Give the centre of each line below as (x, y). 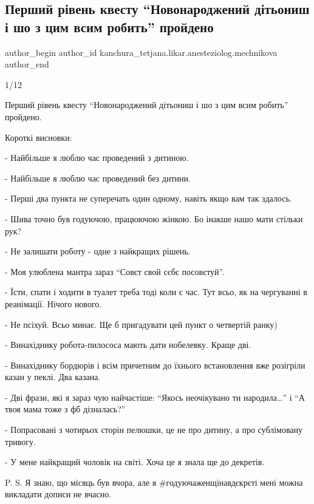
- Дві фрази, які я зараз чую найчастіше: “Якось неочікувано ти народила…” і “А (155, 397)
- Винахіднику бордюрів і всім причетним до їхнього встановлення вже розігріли (155, 365)
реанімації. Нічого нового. (53, 303)
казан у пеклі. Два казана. (53, 377)
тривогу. (20, 441)
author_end (27, 64)
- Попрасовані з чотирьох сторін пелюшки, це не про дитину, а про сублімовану (154, 430)
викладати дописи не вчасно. (58, 494)
